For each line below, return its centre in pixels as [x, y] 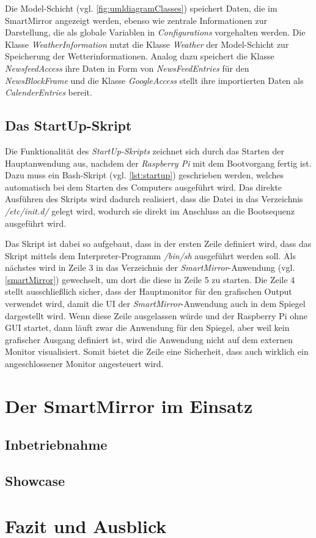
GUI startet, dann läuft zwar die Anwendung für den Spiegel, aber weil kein [147, 328]
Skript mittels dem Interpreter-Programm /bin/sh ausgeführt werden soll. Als [150, 255]
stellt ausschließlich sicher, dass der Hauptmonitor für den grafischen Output [149, 291]
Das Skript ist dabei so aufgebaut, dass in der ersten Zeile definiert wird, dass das [158, 244]
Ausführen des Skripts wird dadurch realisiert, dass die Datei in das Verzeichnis [154, 199]
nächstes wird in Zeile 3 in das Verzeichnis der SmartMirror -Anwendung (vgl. [150, 267]
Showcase [35, 481]
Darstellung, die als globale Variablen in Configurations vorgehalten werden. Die [155, 32]
